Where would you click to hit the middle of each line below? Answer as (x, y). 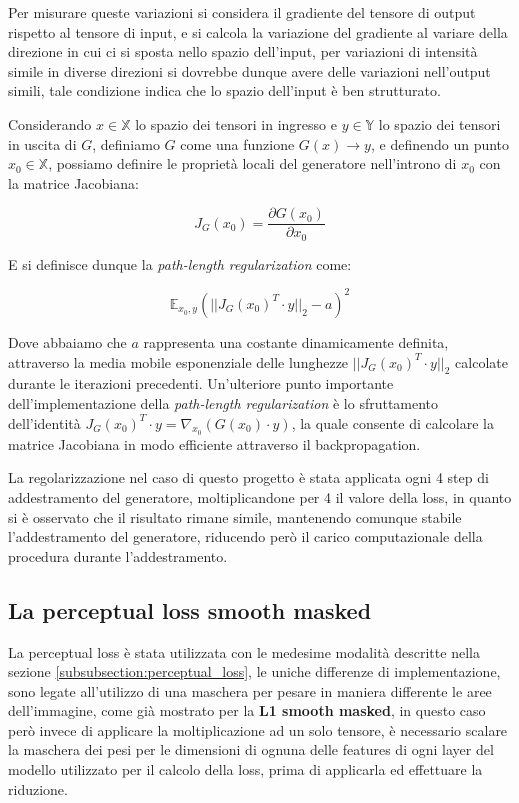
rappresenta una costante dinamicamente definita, (296, 341)
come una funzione (237, 143)
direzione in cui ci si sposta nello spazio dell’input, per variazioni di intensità (243, 51)
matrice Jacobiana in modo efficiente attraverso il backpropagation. (214, 443)
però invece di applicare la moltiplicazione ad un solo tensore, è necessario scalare (258, 729)
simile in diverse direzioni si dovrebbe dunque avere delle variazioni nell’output (249, 70)
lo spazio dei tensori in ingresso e (236, 123)
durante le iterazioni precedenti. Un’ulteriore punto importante (201, 383)
